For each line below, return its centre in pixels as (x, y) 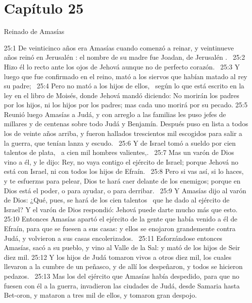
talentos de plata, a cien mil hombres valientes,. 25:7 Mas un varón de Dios (119, 152)
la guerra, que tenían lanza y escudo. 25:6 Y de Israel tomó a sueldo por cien (120, 143)
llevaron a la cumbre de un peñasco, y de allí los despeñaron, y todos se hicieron (123, 266)
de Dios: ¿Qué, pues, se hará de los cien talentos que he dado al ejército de (117, 200)
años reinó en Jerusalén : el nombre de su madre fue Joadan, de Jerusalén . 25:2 (125, 57)
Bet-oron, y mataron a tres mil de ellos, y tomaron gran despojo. (101, 295)
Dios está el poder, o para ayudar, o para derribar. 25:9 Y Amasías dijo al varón (125, 190)
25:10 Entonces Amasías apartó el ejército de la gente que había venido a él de (121, 219)
